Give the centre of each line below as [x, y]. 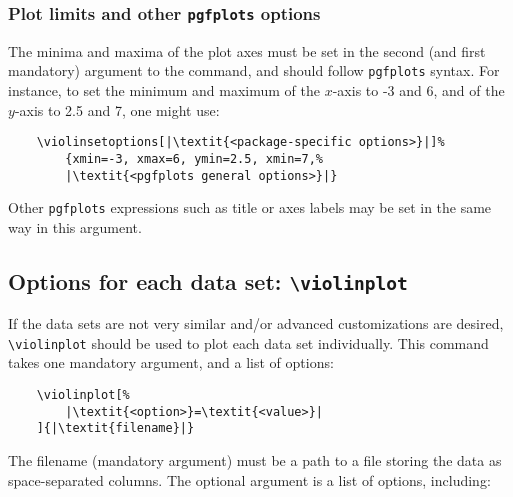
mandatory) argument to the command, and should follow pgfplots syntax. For [254, 70]
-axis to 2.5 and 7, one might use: [117, 109]
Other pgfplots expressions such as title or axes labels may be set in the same [250, 207]
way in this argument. [75, 226]
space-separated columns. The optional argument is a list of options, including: [249, 479]
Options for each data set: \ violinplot [208, 280]
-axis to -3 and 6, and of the [418, 90]
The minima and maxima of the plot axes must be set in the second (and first [247, 50]
